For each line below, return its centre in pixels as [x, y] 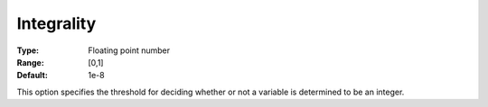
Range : [30, 62]
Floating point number [129, 50]
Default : [33, 76]
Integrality [56, 23]
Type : [28, 50]
